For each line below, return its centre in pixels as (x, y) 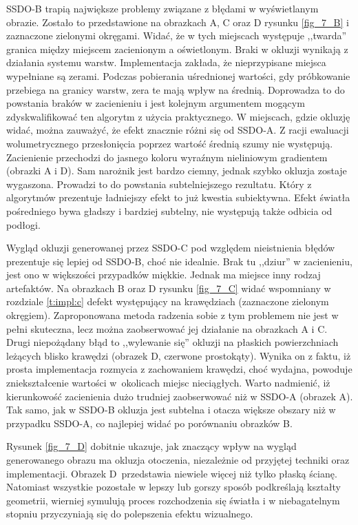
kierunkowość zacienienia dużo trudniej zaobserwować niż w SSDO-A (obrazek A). (180, 396)
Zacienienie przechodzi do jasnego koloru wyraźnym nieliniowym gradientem (167, 157)
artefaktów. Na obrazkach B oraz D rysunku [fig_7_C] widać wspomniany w (169, 288)
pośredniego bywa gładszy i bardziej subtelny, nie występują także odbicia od (169, 210)
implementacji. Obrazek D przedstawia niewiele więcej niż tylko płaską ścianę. (172, 473)
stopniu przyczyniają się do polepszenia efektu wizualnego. (130, 514)
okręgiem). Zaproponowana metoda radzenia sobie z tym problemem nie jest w (172, 315)
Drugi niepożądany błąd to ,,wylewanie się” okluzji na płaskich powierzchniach (172, 342)
